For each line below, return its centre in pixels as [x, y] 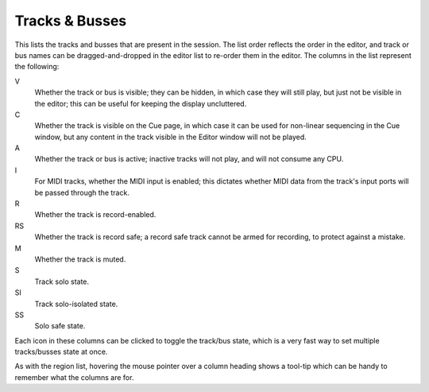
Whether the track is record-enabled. [95, 215]
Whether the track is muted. [80, 259]
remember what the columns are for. [74, 377]
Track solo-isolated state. [76, 304]
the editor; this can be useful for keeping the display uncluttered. [141, 103]
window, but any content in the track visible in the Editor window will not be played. [170, 137]
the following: [37, 67]
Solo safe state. [60, 326]
